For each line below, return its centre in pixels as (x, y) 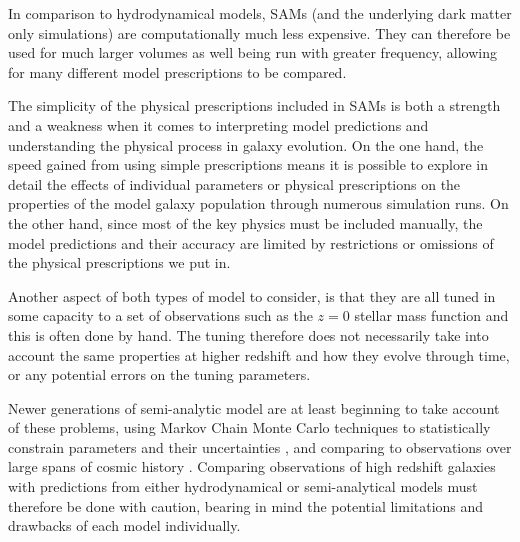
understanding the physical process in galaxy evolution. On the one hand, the (246, 144)
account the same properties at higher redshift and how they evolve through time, (259, 354)
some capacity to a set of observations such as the (160, 315)
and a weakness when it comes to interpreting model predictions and (218, 124)
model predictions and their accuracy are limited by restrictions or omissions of (251, 242)
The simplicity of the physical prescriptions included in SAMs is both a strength (254, 105)
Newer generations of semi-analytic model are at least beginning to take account (254, 407)
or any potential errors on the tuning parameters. (159, 374)
